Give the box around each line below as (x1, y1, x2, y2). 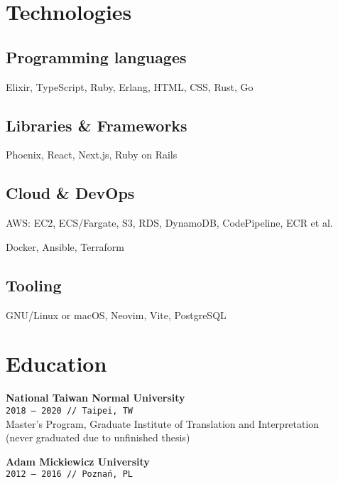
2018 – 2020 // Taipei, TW (6, 405, 133, 416)
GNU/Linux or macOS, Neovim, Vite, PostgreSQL (6, 307, 227, 322)
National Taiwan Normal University (6, 390, 185, 405)
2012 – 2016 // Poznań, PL (6, 469, 133, 480)
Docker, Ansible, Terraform (6, 239, 124, 254)
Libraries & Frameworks (6, 114, 187, 136)
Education (6, 349, 107, 378)
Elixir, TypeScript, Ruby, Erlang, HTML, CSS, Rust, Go (6, 79, 253, 94)
